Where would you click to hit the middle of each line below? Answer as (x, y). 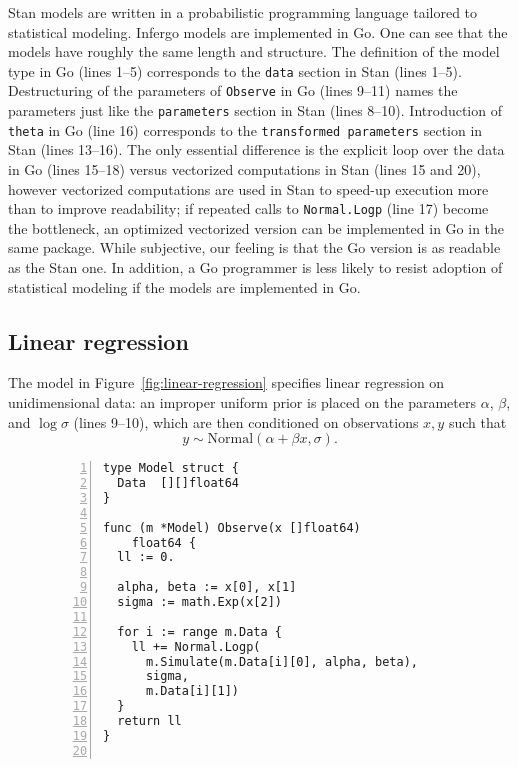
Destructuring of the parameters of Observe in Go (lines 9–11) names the (233, 90)
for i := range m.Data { (199, 631)
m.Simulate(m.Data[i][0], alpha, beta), (281, 661)
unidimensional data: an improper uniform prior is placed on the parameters (242, 402)
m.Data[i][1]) (192, 691)
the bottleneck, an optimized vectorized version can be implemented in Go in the (256, 227)
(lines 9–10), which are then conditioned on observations (246, 421)
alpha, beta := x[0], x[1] (207, 587)
